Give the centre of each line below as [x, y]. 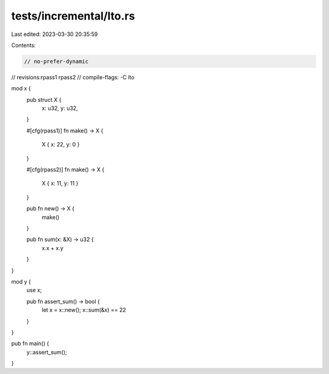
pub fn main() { [30, 343]
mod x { [21, 88]
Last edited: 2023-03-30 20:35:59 [55, 34]
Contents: [23, 45]
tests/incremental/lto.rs [73, 16]
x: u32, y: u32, [60, 108]
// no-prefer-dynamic [56, 61]
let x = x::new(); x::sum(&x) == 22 [84, 310]
